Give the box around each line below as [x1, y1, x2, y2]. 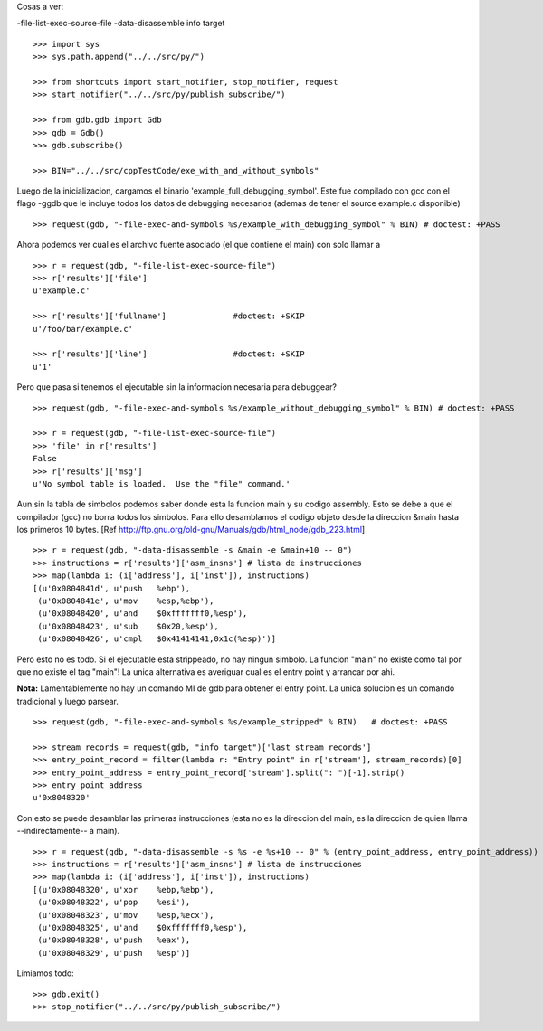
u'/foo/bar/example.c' [33, 324, 134, 334]
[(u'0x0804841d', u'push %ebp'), [33, 583, 191, 593]
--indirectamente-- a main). [16, 826, 120, 837]
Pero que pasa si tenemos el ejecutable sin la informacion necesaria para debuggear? [16, 382, 337, 393]
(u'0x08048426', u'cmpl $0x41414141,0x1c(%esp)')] [37, 634, 276, 644]
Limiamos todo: [16, 968, 74, 979]
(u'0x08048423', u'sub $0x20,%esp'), [37, 620, 219, 631]
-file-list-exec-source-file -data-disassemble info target [16, 18, 225, 29]
